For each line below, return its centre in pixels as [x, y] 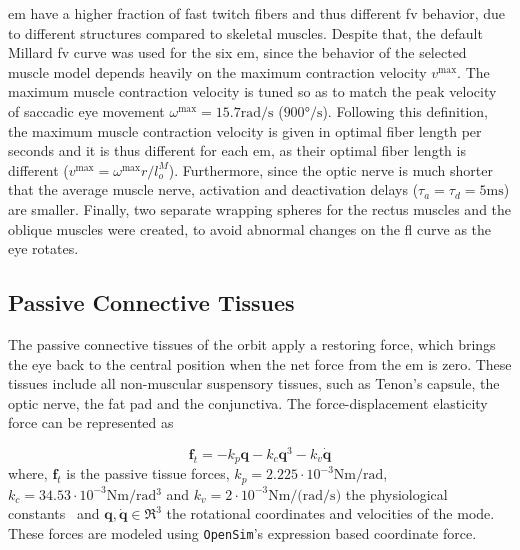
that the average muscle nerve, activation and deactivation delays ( [213, 189]
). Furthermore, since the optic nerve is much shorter [330, 169]
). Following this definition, [405, 110]
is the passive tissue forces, [148, 473]
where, [28, 473]
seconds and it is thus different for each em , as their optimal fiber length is [237, 150]
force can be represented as [91, 422]
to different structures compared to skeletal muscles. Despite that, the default [245, 32]
